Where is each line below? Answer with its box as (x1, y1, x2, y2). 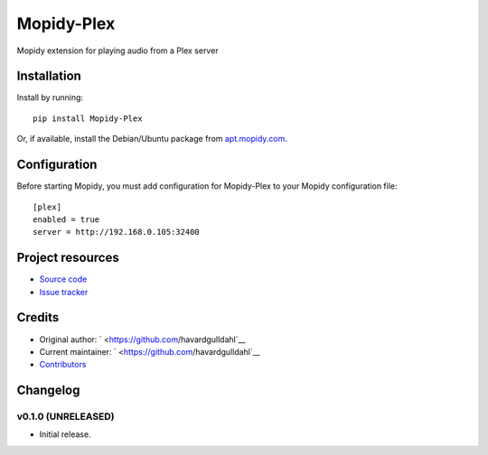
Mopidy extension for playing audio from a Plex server (16, 45, 219, 56)
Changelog (16, 383, 80, 398)
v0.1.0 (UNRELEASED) (16, 411, 115, 423)
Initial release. (39, 429, 91, 440)
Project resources (16, 250, 119, 265)
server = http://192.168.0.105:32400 (33, 227, 201, 237)
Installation (16, 69, 81, 84)
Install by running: (16, 92, 84, 103)
